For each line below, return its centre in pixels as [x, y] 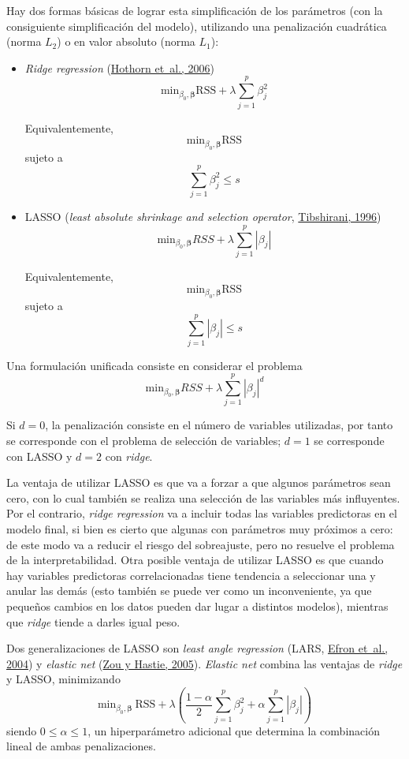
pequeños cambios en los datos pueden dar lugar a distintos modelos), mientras [197, 606]
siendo [22, 730]
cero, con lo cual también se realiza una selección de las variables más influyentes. [203, 497]
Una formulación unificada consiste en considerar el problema [154, 365]
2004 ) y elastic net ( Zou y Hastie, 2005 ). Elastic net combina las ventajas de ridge [204, 663]
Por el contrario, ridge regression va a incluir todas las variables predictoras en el [202, 513]
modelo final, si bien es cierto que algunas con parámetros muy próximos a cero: [200, 528]
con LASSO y [39, 456]
